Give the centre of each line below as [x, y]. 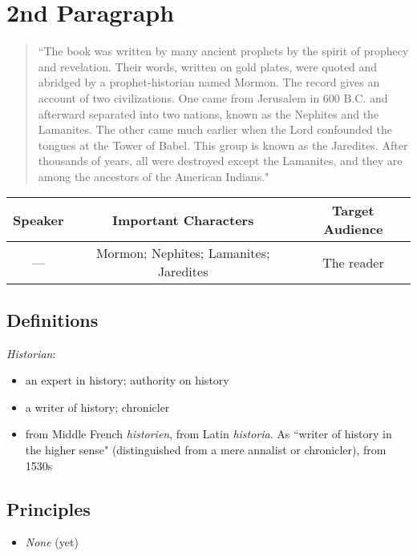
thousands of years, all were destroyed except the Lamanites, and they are [220, 161]
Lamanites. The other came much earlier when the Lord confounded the [215, 129]
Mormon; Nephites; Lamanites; [183, 253]
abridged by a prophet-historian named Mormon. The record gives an [209, 82]
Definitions [53, 319]
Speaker [38, 220]
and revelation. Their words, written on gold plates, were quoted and [208, 66]
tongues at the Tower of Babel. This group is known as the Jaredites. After [223, 145]
